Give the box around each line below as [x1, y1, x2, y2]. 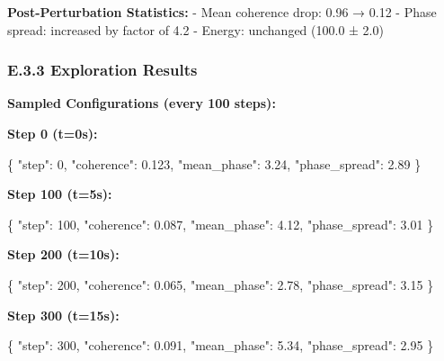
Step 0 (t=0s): [7, 124, 98, 142]
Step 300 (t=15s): [7, 305, 120, 324]
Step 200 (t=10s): [7, 245, 120, 264]
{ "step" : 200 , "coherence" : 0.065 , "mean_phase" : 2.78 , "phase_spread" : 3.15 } [7, 275, 434, 293]
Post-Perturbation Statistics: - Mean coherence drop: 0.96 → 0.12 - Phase [7, 3, 437, 21]
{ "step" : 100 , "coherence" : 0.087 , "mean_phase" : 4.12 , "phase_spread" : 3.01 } [7, 214, 434, 233]
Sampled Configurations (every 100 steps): [7, 94, 276, 113]
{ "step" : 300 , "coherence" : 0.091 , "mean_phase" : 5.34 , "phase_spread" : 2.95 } [7, 336, 434, 355]
